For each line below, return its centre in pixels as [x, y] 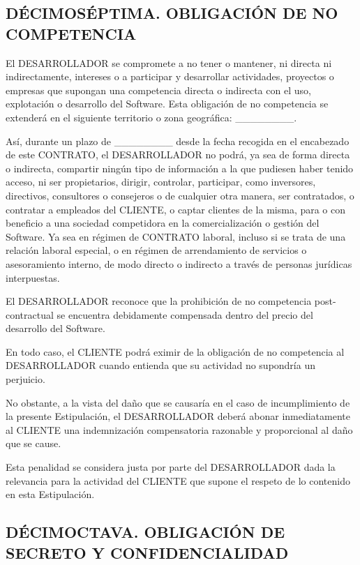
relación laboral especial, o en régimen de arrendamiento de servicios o [156, 250]
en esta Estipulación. [50, 494]
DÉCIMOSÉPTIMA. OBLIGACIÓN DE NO [172, 13]
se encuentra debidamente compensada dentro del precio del [185, 314]
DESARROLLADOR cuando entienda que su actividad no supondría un [160, 365]
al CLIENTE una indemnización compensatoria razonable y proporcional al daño [179, 429]
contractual [30, 314]
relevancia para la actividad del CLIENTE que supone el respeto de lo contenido [178, 480]
